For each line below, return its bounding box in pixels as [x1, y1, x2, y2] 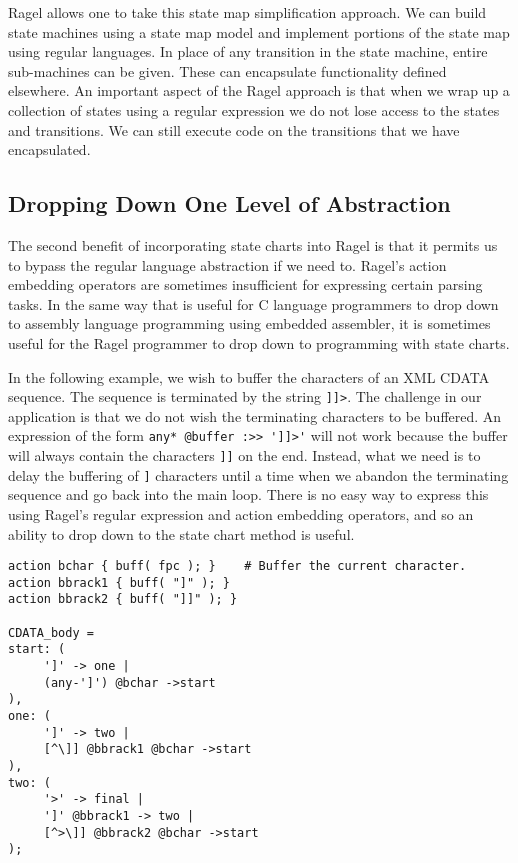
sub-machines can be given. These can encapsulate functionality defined [8, 60, 447, 81]
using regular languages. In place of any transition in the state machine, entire [8, 41, 488, 62]
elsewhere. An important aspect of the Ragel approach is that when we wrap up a [8, 80, 510, 101]
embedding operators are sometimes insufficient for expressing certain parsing [8, 274, 483, 295]
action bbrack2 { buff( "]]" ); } [8, 592, 238, 607]
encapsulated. [8, 139, 91, 160]
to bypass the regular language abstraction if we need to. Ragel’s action [8, 254, 447, 275]
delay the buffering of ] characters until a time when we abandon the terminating [8, 464, 509, 485]
